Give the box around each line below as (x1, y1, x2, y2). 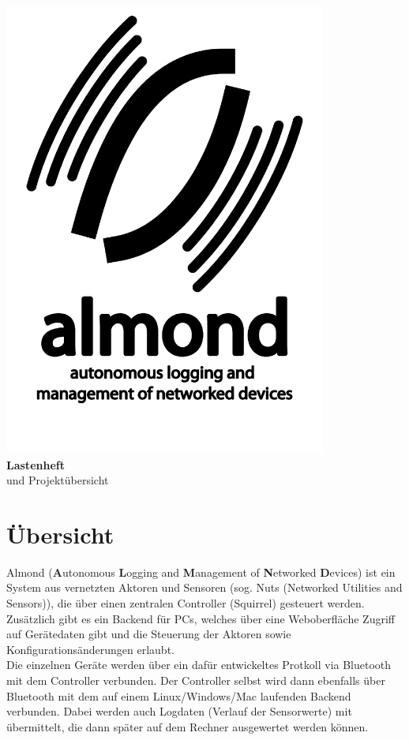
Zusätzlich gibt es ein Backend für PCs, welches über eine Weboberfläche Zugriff (6, 610, 395, 626)
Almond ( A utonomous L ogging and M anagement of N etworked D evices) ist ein (6, 563, 396, 580)
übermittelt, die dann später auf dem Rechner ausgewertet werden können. (6, 718, 369, 734)
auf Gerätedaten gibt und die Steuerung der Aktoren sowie (6, 626, 291, 642)
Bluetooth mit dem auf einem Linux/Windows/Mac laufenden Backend (6, 687, 351, 704)
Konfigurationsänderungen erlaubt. (6, 641, 174, 657)
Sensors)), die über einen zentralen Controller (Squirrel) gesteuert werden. (6, 595, 365, 611)
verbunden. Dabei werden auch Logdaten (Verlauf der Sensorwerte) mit (6, 703, 352, 719)
